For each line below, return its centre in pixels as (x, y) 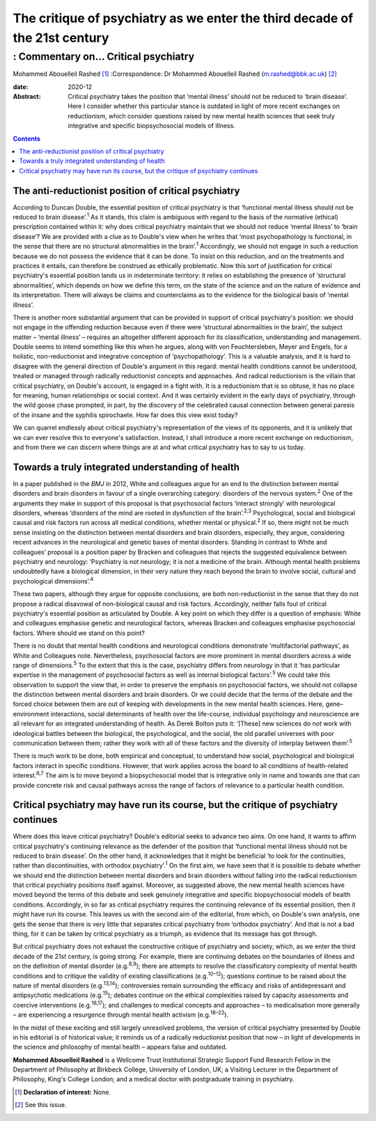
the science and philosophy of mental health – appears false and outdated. (120, 1047)
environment (31, 714)
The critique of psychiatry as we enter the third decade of (183, 18)
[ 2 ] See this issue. (41, 1105)
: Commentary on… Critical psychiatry (104, 56)
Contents (27, 139)
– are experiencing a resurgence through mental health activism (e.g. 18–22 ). (121, 1014)
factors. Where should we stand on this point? (79, 633)
